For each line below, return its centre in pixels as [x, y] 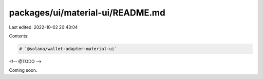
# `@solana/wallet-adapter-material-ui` [68, 49]
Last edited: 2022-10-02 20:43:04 [43, 27]
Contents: [19, 36]
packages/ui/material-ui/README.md [87, 13]
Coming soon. [23, 70]
